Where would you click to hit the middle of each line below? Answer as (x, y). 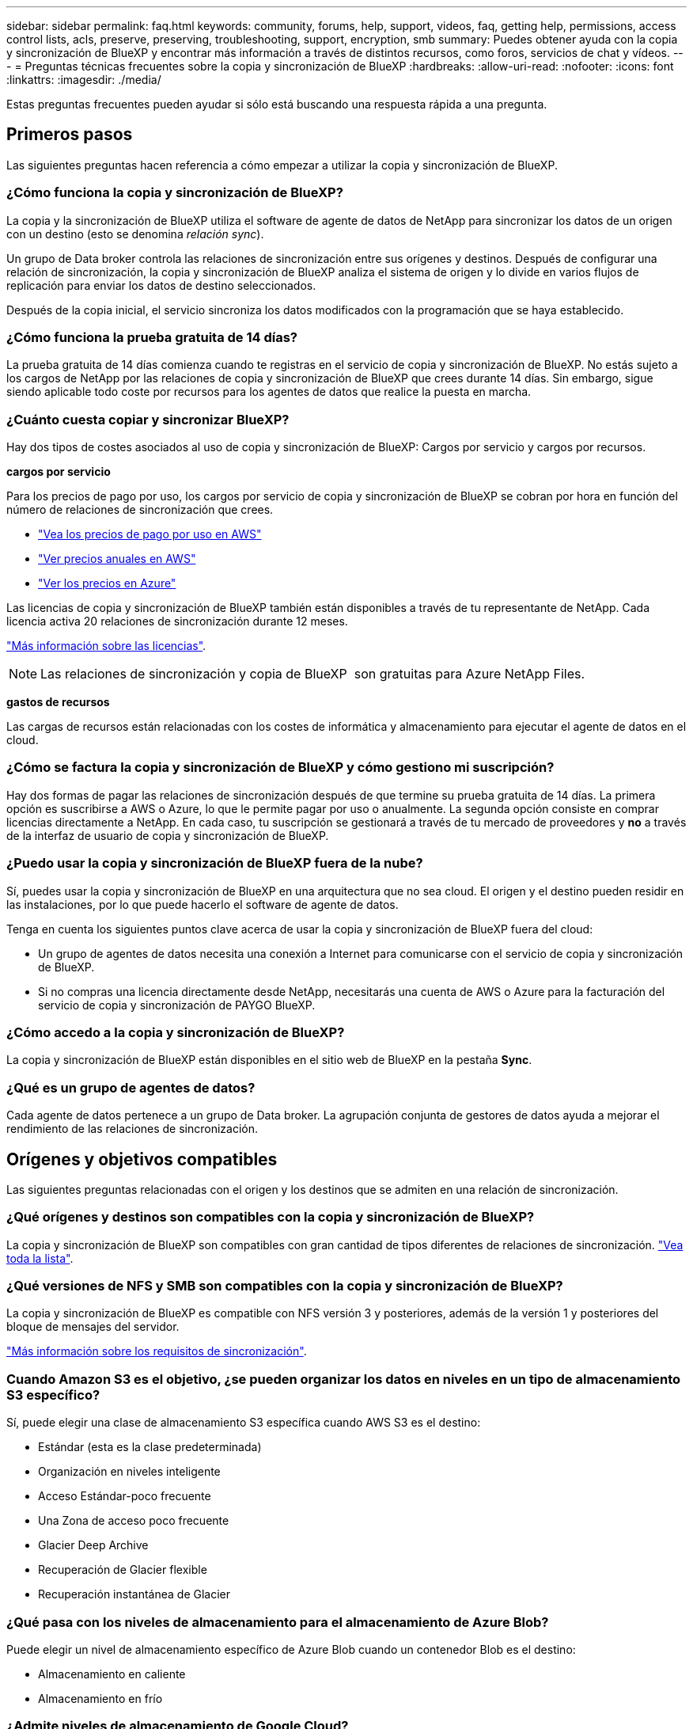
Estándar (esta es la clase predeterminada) (150, 1447)
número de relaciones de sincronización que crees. (140, 510)
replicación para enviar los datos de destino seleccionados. (161, 285)
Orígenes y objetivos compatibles (142, 1159)
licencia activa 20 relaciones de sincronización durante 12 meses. (177, 621)
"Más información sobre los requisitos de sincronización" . (157, 1351)
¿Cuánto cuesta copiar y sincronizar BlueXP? (148, 419)
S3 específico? (53, 1395)
